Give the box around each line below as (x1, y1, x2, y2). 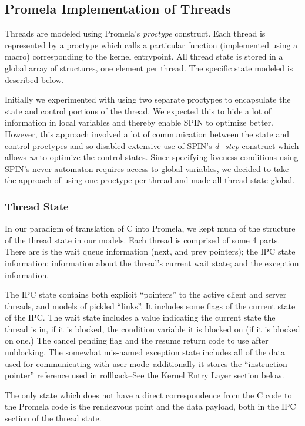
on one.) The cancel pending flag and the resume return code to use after (5, 334, 269, 346)
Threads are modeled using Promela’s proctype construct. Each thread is (5, 27, 266, 39)
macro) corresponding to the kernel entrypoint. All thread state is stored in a (5, 50, 283, 62)
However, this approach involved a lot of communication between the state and (5, 127, 289, 140)
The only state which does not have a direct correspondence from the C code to (5, 388, 292, 401)
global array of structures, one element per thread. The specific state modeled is (5, 61, 293, 74)
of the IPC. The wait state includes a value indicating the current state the (5, 311, 276, 323)
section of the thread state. (5, 412, 102, 424)
